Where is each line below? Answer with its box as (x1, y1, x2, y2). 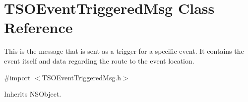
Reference (4, 17, 73, 37)
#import (4, 72, 31, 82)
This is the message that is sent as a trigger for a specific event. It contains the (4, 46, 244, 56)
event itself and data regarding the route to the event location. (4, 55, 194, 66)
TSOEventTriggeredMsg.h (42, 72, 122, 82)
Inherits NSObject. (4, 89, 62, 99)
